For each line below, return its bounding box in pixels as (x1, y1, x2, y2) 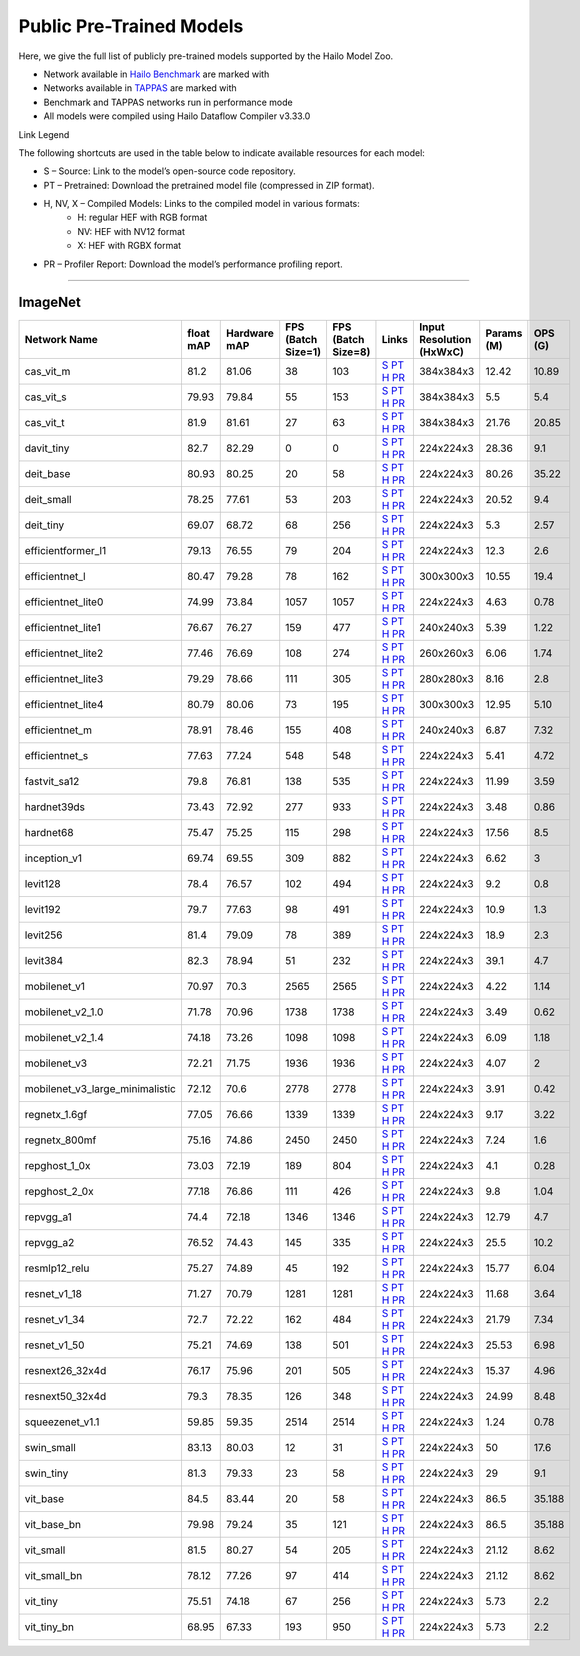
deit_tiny (24, 518, 65, 532)
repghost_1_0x (24, 1158, 91, 1172)
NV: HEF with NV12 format (77, 225, 185, 237)
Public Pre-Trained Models (18, 15, 244, 37)
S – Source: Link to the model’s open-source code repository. (43, 165, 296, 177)
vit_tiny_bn (24, 1620, 75, 1634)
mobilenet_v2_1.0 (24, 1005, 104, 1019)
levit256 (24, 928, 63, 942)
